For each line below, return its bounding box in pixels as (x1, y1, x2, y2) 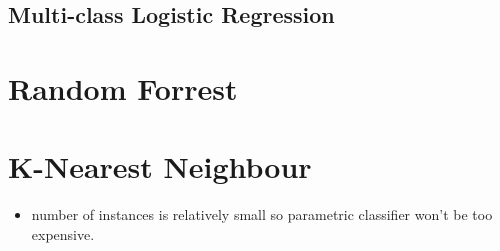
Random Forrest (8, 67, 238, 108)
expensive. (31, 223, 95, 244)
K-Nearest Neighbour (8, 146, 312, 187)
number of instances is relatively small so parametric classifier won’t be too (31, 204, 493, 225)
